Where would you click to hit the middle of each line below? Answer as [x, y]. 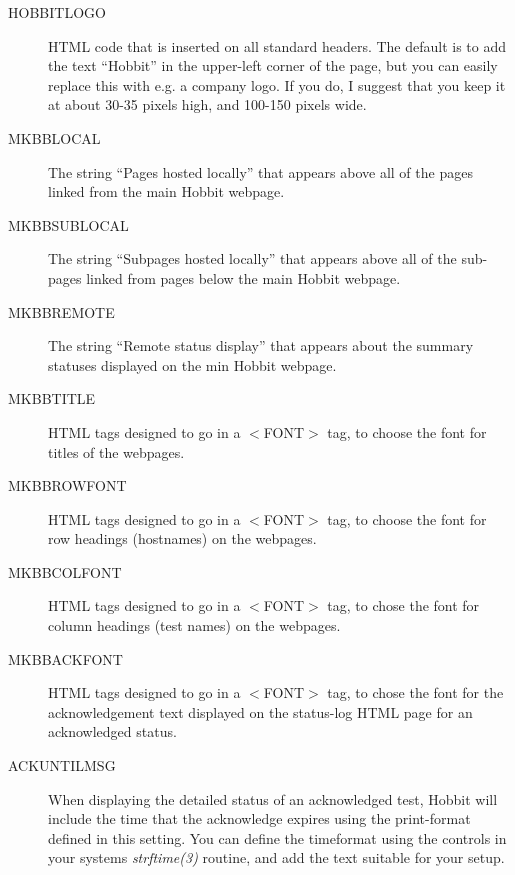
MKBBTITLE [52, 398]
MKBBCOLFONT [65, 571]
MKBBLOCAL [54, 137]
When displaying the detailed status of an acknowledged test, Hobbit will [273, 798]
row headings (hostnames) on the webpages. [182, 538]
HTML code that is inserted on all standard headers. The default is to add [277, 45]
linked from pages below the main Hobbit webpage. [243, 277]
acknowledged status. [112, 731]
